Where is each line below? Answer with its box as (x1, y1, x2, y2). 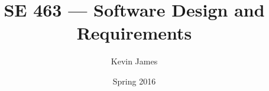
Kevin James (111, 55, 158, 67)
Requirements (76, 21, 192, 45)
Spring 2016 (112, 74, 156, 87)
